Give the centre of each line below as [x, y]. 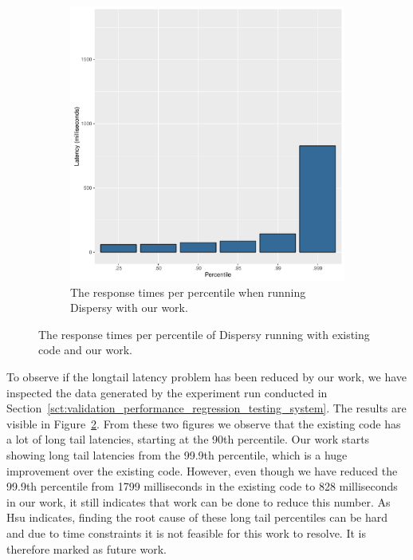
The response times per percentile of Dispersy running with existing [204, 334]
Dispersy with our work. [129, 308]
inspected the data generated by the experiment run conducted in [167, 392]
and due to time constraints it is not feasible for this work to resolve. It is [186, 532]
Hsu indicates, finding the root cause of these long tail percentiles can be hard [197, 517]
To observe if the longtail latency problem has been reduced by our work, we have [206, 376]
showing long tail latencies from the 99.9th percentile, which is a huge [177, 454]
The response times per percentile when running [188, 292]
